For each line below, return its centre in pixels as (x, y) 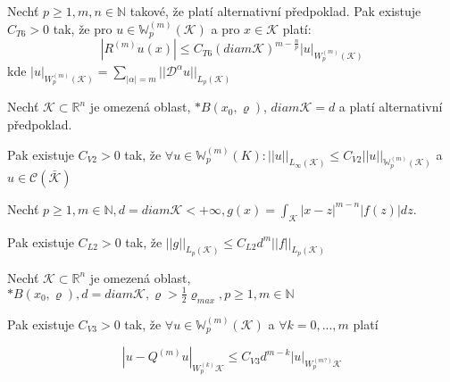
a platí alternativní (391, 107)
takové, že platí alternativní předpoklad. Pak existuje (275, 11)
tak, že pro (83, 28)
